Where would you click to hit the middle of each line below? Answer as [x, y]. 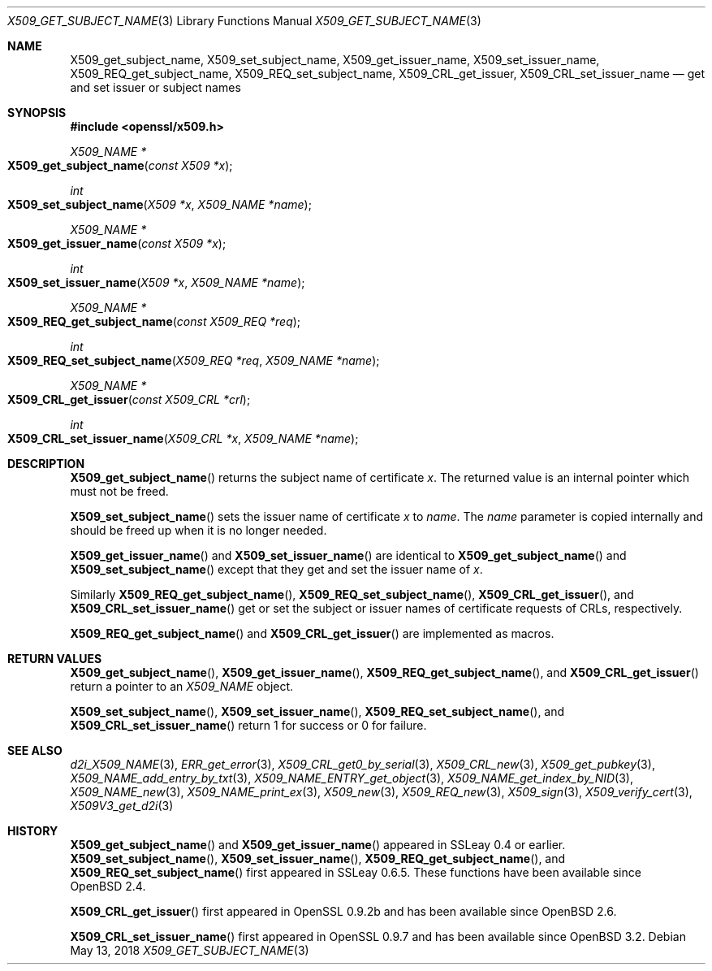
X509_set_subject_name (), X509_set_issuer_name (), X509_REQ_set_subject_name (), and [317, 711]
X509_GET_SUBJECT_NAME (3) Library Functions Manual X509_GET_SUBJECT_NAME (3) [244, 21]
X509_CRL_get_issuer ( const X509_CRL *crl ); [129, 399]
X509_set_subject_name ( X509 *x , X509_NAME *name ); [160, 204]
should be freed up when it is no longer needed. [198, 530]
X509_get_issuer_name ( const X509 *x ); [117, 243]
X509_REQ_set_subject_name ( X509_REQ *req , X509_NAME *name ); [194, 360]
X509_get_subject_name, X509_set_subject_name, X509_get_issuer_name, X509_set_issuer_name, [335, 60]
